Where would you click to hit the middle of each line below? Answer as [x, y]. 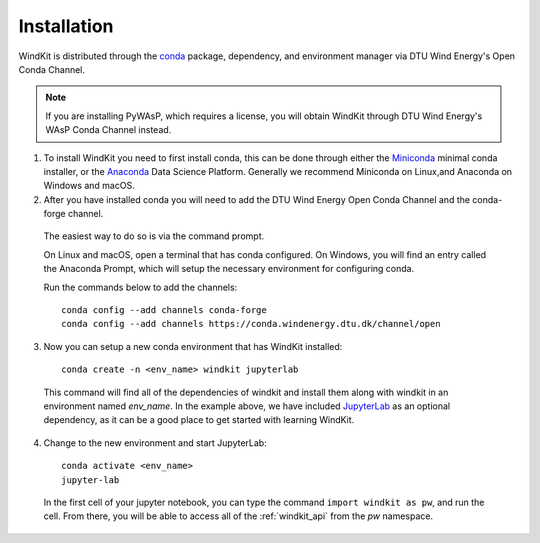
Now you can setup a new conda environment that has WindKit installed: [193, 346]
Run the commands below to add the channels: [140, 287]
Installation [66, 26]
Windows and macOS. [89, 186]
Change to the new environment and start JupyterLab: [155, 442]
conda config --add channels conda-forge [164, 310]
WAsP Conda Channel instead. [108, 130]
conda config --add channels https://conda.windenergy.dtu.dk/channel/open [251, 324]
